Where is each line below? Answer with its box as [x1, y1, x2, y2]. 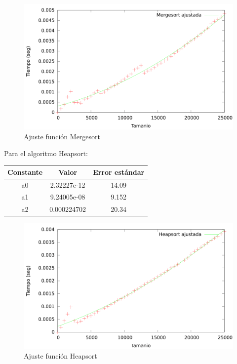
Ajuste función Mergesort [24, 131, 101, 141]
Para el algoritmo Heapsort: [4, 148, 88, 158]
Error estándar [93, 166, 145, 177]
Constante [7, 166, 43, 177]
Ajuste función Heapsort [24, 351, 97, 361]
